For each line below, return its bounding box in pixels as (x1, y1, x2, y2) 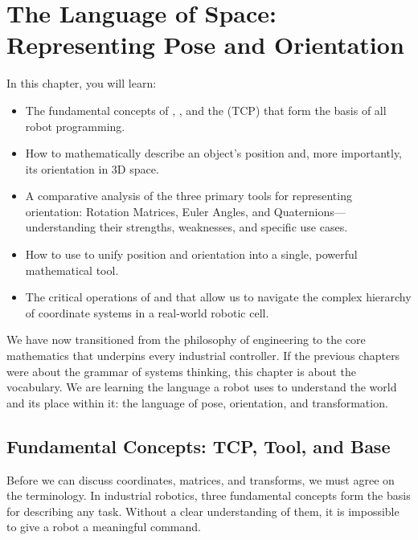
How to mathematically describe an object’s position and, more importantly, (25, 145, 402, 162)
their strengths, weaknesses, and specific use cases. (99, 219, 348, 235)
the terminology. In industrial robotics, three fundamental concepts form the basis (6, 487, 411, 504)
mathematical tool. (25, 261, 119, 278)
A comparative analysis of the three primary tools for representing (25, 187, 352, 204)
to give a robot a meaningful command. (6, 518, 201, 535)
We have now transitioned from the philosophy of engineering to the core (6, 331, 366, 348)
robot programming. (25, 117, 125, 134)
